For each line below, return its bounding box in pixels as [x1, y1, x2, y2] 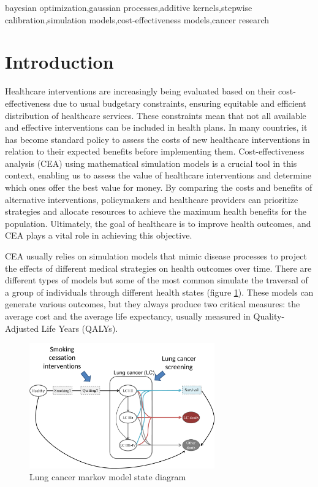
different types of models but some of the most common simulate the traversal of [5, 274, 308, 286]
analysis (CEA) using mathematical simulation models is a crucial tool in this [5, 156, 297, 169]
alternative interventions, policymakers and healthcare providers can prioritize [5, 193, 298, 205]
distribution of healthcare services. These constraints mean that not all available [5, 109, 306, 121]
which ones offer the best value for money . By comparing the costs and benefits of [5, 181, 312, 194]
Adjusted [5, 321, 39, 334]
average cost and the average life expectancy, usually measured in [5, 310, 251, 322]
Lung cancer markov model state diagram [29, 470, 186, 483]
